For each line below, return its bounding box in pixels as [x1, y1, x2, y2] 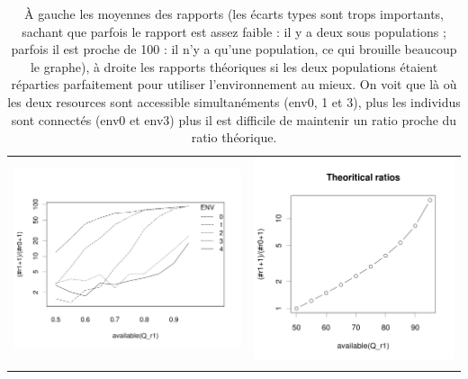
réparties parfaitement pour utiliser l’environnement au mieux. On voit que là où [11, 75, 457, 94]
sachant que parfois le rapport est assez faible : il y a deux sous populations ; [22, 22, 446, 41]
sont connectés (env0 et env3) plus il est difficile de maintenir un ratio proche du [11, 110, 457, 129]
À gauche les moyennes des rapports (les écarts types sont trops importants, [23, 5, 445, 23]
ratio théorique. [191, 128, 277, 147]
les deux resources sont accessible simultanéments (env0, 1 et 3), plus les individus [7, 92, 461, 111]
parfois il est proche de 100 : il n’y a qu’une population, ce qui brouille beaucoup [11, 40, 457, 59]
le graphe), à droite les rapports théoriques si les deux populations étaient [30, 57, 438, 76]
